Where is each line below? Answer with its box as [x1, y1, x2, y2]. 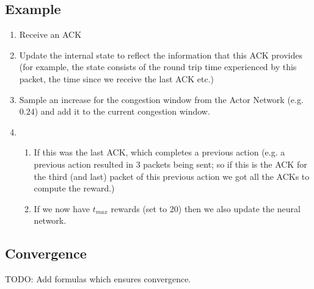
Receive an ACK [19, 28, 82, 41]
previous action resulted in [34, 157, 134, 170]
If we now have [34, 202, 90, 215]
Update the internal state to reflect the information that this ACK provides [19, 48, 302, 61]
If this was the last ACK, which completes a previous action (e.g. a [34, 146, 285, 159]
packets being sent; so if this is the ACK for [143, 157, 307, 170]
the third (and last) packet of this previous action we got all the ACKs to [34, 169, 310, 182]
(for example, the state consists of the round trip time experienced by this [19, 60, 297, 73]
